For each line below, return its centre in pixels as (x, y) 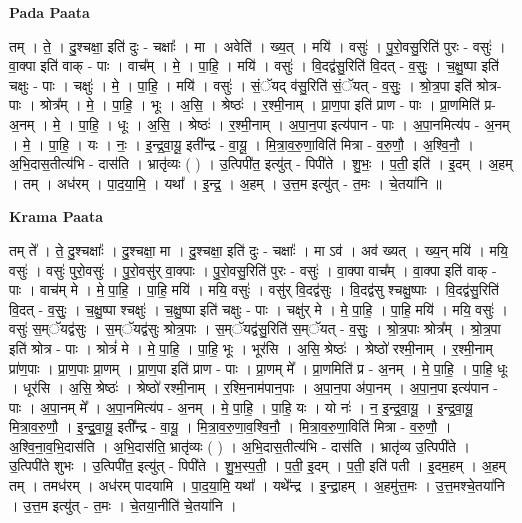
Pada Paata (49, 12)
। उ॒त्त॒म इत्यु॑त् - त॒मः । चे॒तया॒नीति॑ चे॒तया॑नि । (123, 504)
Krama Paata (56, 216)
